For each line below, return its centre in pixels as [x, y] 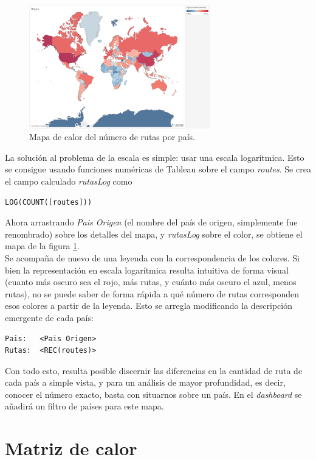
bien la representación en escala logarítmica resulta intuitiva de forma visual [147, 270]
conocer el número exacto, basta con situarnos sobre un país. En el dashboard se [153, 394]
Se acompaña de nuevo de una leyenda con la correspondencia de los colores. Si [152, 257]
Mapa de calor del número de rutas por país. [112, 137]
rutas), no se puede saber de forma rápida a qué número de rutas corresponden [152, 293]
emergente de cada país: [49, 317]
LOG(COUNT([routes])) [49, 202]
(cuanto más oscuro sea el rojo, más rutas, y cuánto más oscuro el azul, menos [151, 282]
